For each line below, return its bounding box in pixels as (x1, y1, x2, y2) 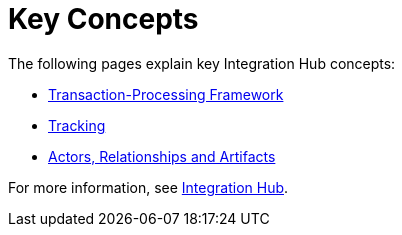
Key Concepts (8, 2, 199, 36)
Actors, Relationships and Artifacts (48, 147, 276, 165)
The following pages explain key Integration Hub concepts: (8, 54, 396, 72)
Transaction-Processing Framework (48, 85, 284, 103)
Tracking (48, 116, 106, 134)
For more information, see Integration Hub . (8, 178, 289, 196)
